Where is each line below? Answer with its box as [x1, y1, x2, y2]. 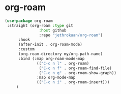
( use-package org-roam [5, 18, 53, 23]
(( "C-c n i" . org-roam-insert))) [37, 80, 110, 85]
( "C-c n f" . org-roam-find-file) [39, 66, 112, 71]
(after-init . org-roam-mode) [18, 42, 82, 47]
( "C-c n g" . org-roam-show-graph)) [39, 70, 116, 75]
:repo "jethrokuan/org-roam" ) [39, 33, 103, 38]
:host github [39, 27, 67, 33]
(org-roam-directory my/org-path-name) [18, 51, 103, 57]
